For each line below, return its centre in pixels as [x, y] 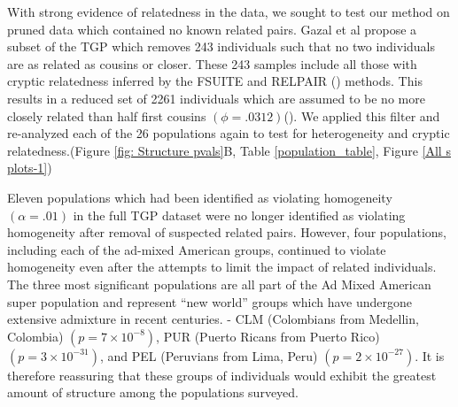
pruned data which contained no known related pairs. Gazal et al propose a [212, 29]
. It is [430, 355]
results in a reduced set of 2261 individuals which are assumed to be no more [216, 98]
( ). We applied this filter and [362, 115]
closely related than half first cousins [107, 115]
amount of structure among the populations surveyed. [153, 392]
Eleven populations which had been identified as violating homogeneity [200, 197]
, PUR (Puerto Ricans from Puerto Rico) [268, 336]
